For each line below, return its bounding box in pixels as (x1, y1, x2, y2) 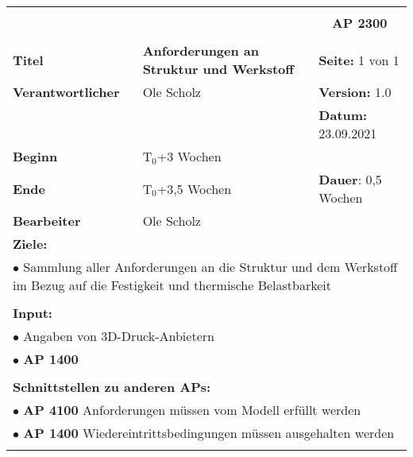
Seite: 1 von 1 (318, 50, 399, 69)
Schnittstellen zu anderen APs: (13, 378, 211, 396)
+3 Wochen (156, 147, 222, 165)
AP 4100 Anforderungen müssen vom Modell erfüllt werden (23, 401, 361, 419)
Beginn (13, 147, 58, 165)
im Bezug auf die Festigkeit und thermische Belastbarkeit (13, 276, 331, 294)
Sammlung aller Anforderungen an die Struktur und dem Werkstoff (23, 258, 398, 276)
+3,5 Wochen (156, 179, 232, 198)
